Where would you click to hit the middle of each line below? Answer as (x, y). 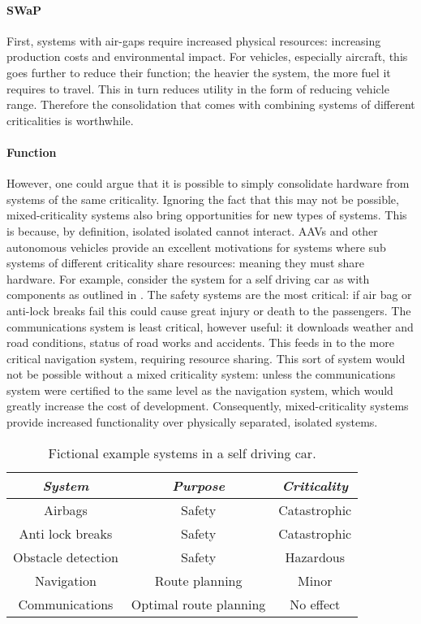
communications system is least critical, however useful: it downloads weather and (210, 326)
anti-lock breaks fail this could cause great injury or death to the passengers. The (209, 310)
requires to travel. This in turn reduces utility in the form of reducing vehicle (198, 88)
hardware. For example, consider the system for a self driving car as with (188, 278)
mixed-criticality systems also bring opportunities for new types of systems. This (207, 215)
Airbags (65, 509)
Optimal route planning (198, 604)
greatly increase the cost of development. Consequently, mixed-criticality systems (208, 406)
